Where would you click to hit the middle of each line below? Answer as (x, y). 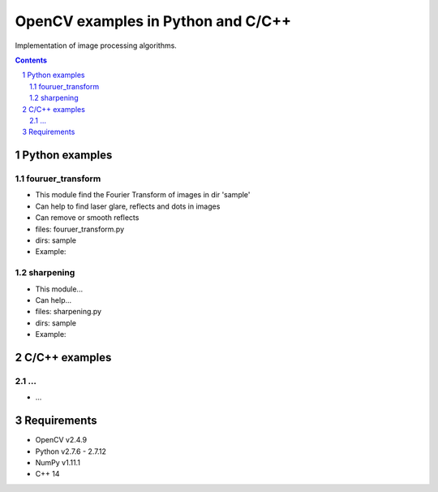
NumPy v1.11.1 (58, 462)
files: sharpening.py (68, 312)
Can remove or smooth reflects (87, 218)
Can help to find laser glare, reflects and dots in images (128, 206)
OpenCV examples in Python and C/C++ (153, 21)
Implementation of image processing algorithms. (96, 45)
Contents (31, 60)
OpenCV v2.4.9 (61, 440)
